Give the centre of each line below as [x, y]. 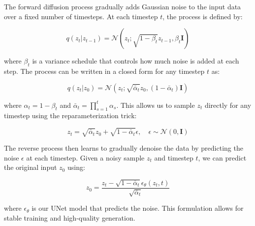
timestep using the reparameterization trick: [70, 115]
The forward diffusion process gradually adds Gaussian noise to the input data [123, 6]
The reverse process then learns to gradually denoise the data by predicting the [124, 148]
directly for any [228, 105]
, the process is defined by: [203, 16]
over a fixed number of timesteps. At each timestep [81, 16]
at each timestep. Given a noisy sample [85, 157]
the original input [31, 167]
